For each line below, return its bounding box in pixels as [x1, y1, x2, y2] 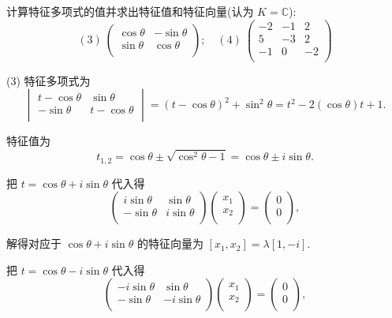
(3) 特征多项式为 [6, 72, 91, 88]
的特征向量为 [136, 235, 203, 252]
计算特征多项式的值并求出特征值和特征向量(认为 [6, 3, 254, 19]
